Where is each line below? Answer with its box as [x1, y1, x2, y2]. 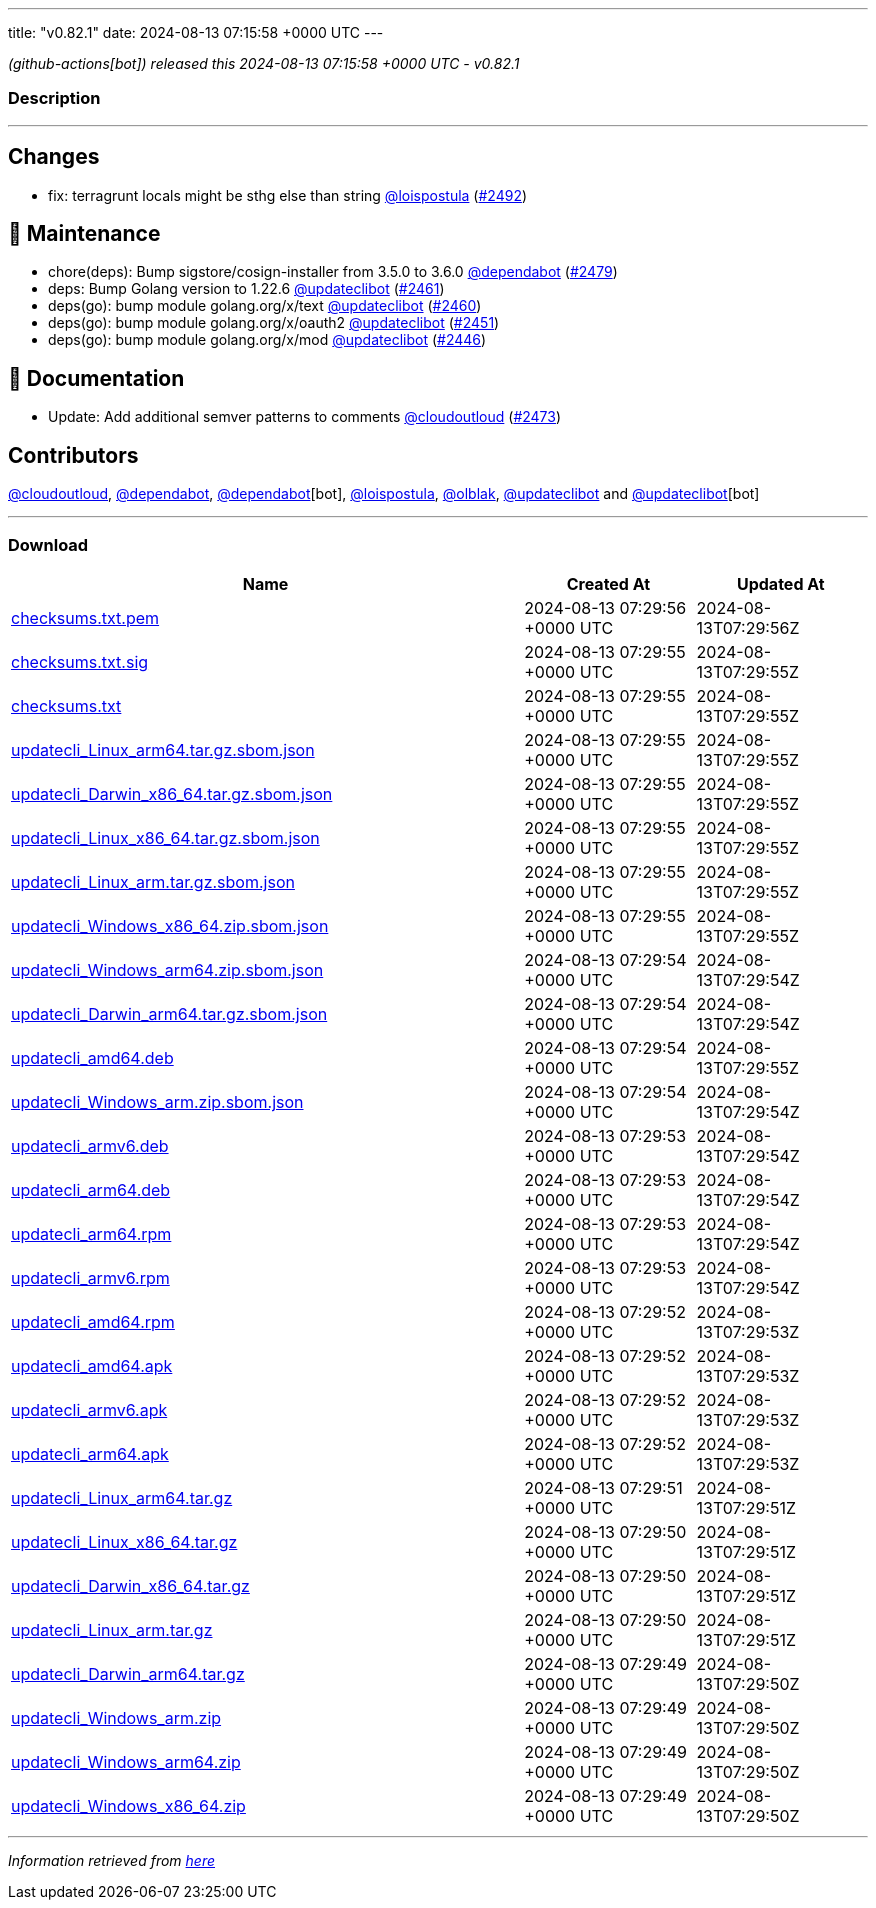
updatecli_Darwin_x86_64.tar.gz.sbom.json [11, 783, 333, 804]
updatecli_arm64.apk [11, 1443, 169, 1464]
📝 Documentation [8, 365, 185, 391]
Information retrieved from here [8, 1851, 216, 1869]
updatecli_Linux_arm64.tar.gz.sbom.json [11, 739, 315, 760]
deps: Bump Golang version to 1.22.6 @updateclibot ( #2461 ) [48, 280, 445, 298]
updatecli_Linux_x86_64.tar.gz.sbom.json [11, 827, 320, 848]
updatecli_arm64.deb [11, 1179, 171, 1200]
